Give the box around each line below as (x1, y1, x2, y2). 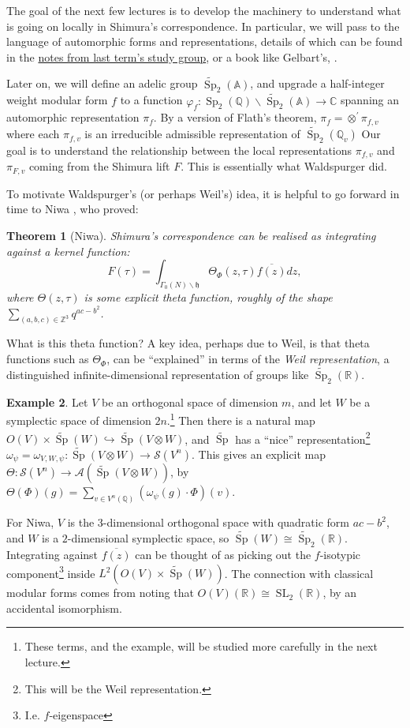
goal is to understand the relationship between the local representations (6, 141, 352, 158)
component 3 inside (6, 562, 95, 581)
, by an (322, 584, 357, 601)
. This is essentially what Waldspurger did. (181, 158, 387, 174)
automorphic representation (6, 109, 140, 126)
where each (6, 126, 60, 142)
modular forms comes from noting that (6, 584, 194, 601)
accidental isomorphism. (6, 599, 122, 616)
